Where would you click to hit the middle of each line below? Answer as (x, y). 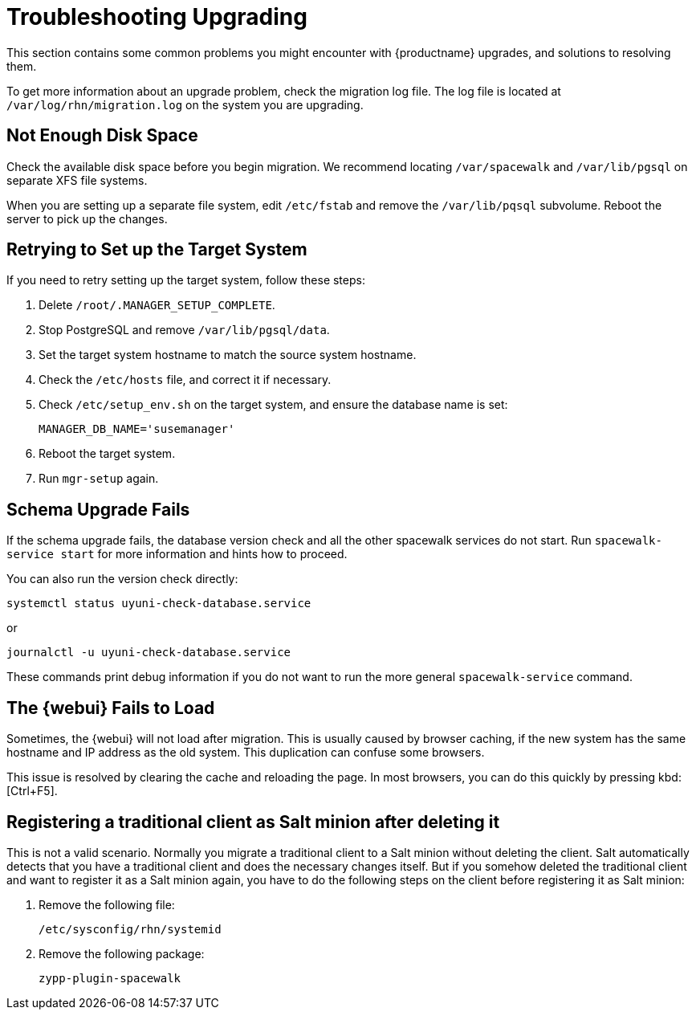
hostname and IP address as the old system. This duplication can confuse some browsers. (246, 753)
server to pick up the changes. (87, 218)
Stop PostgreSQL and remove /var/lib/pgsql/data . (184, 330)
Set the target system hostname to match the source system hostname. (228, 355)
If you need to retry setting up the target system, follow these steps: (186, 280)
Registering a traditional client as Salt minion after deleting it (253, 822)
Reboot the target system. (107, 454)
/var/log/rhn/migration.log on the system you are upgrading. (185, 104)
